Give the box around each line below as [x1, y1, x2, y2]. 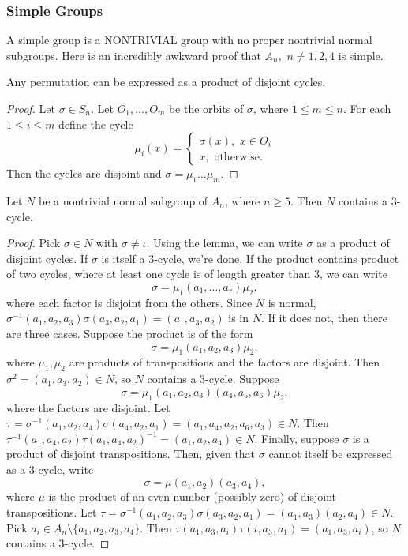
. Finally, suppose [254, 430, 339, 446]
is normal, [268, 294, 316, 310]
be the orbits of [168, 100, 244, 116]
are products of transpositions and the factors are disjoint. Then [69, 354, 380, 370]
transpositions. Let [6, 504, 97, 520]
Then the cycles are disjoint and [6, 165, 162, 182]
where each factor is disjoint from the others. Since [6, 294, 253, 310]
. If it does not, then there [260, 310, 387, 326]
